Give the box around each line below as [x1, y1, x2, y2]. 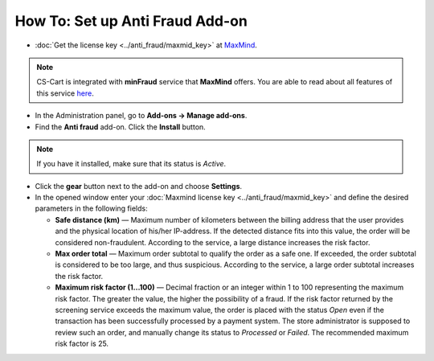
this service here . [36, 88, 94, 98]
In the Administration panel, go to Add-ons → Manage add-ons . [35, 111, 248, 121]
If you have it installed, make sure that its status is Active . [36, 159, 227, 169]
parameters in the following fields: [35, 203, 148, 213]
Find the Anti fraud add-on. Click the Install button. [35, 121, 207, 132]
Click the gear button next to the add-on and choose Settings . [35, 181, 243, 191]
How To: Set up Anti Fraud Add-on [14, 12, 248, 30]
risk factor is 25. [55, 338, 108, 349]
